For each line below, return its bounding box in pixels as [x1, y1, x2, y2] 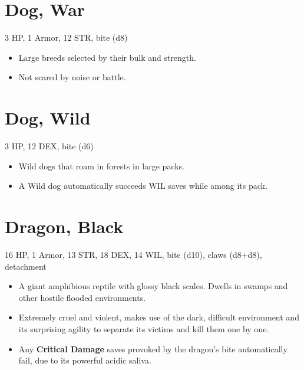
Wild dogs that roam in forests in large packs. [18, 159, 184, 172]
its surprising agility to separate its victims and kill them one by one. [18, 322, 269, 335]
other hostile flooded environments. [18, 291, 146, 303]
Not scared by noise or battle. [18, 71, 126, 83]
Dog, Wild [5, 106, 91, 130]
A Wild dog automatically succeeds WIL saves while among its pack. [18, 179, 267, 192]
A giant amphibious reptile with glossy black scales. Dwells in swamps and [18, 280, 288, 292]
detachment [5, 260, 47, 272]
